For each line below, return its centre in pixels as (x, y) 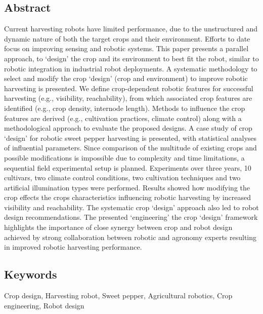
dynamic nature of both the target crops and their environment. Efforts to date (127, 38)
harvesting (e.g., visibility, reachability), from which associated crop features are (128, 98)
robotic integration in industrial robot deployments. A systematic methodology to (131, 68)
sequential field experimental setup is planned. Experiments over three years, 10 (128, 167)
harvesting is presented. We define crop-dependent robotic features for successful (129, 88)
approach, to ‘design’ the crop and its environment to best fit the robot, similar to (131, 58)
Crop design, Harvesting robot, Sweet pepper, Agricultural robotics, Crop (118, 296)
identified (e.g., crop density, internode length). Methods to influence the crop (125, 108)
